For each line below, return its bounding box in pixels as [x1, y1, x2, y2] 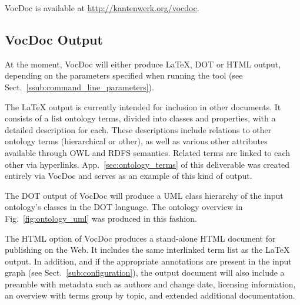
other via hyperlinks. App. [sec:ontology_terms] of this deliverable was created [5, 158, 289, 170]
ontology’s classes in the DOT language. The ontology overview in [5, 201, 243, 213]
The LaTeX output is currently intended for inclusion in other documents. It [5, 100, 281, 113]
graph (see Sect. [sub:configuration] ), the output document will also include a [5, 266, 285, 279]
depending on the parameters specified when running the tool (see [5, 69, 243, 82]
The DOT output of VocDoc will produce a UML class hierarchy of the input [5, 189, 284, 201]
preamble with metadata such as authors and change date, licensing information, [5, 277, 296, 290]
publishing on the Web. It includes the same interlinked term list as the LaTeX [5, 243, 290, 256]
